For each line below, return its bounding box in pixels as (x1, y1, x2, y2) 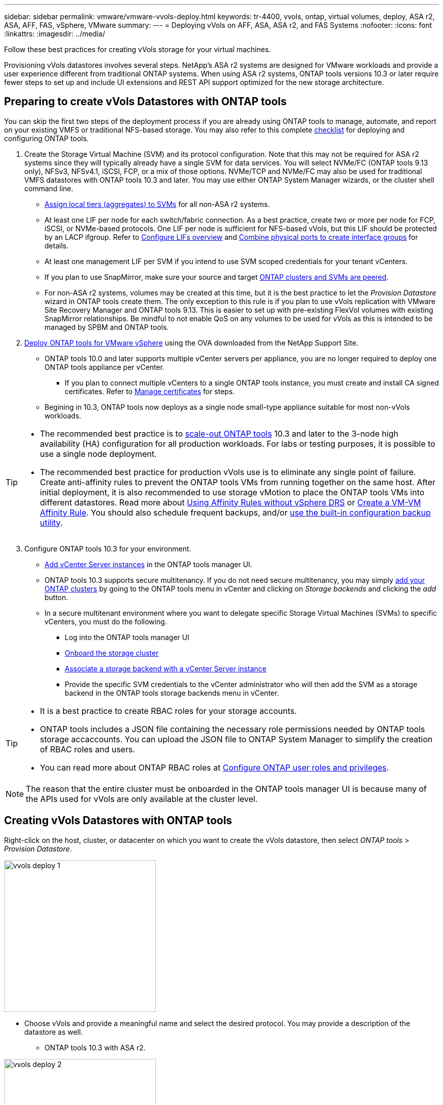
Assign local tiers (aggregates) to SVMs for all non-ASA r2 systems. (45, 199, 270, 208)
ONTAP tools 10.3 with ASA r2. (45, 1043, 146, 1052)
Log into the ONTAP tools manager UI (65, 632, 190, 642)
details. (45, 241, 69, 250)
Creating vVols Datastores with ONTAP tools (4, 814, 232, 827)
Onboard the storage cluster (65, 648, 159, 657)
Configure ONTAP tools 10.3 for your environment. (24, 544, 191, 553)
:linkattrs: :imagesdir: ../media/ (4, 29, 105, 38)
